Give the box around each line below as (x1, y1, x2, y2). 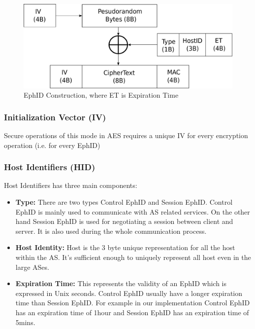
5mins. (15, 317, 35, 327)
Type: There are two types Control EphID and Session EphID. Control (15, 197, 233, 207)
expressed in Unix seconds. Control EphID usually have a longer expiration (15, 288, 243, 298)
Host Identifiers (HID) (4, 161, 96, 173)
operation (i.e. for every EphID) (4, 140, 100, 150)
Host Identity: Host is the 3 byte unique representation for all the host (15, 242, 235, 253)
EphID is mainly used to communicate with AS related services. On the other (15, 206, 250, 217)
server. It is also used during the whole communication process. (15, 225, 207, 236)
